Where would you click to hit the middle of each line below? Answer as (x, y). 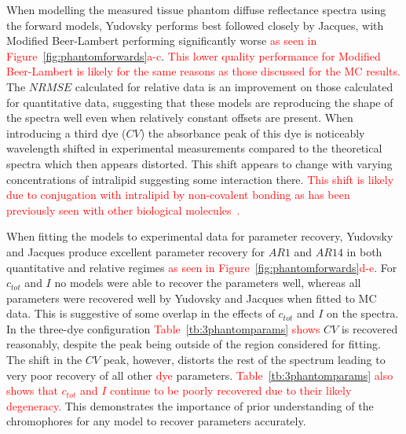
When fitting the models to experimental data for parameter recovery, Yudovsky (200, 236)
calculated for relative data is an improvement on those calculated (234, 86)
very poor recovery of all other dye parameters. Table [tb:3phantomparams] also (200, 375)
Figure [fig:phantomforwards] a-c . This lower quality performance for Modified (194, 55)
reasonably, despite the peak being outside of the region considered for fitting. (194, 344)
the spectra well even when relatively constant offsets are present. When (180, 118)
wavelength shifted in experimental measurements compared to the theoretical (194, 148)
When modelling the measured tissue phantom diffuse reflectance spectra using (196, 9)
